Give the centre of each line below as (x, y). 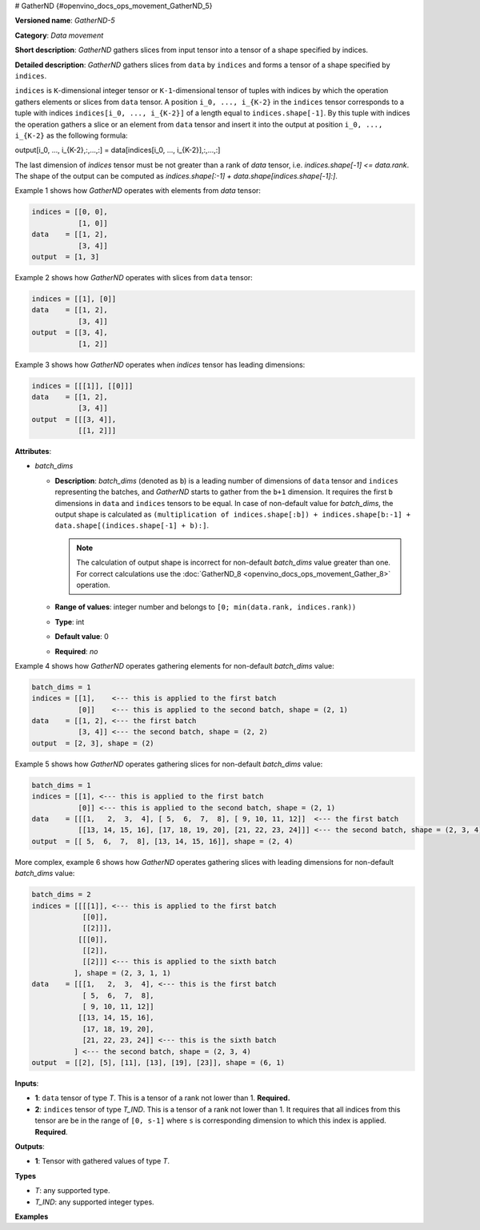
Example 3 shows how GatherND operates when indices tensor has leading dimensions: (160, 364)
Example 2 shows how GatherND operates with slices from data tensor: (134, 277)
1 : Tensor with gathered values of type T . (102, 1161)
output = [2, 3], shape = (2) (93, 743)
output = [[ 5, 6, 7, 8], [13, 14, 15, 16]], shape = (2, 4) (162, 841)
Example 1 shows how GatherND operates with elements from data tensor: (138, 191)
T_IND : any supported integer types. (95, 1202)
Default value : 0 (82, 637)
